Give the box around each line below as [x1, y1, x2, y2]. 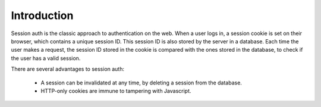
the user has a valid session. [11, 54, 81, 62]
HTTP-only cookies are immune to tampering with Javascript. [40, 87, 191, 95]
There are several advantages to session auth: [11, 65, 125, 73]
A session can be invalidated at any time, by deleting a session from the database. [40, 79, 242, 86]
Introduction [11, 9, 74, 22]
